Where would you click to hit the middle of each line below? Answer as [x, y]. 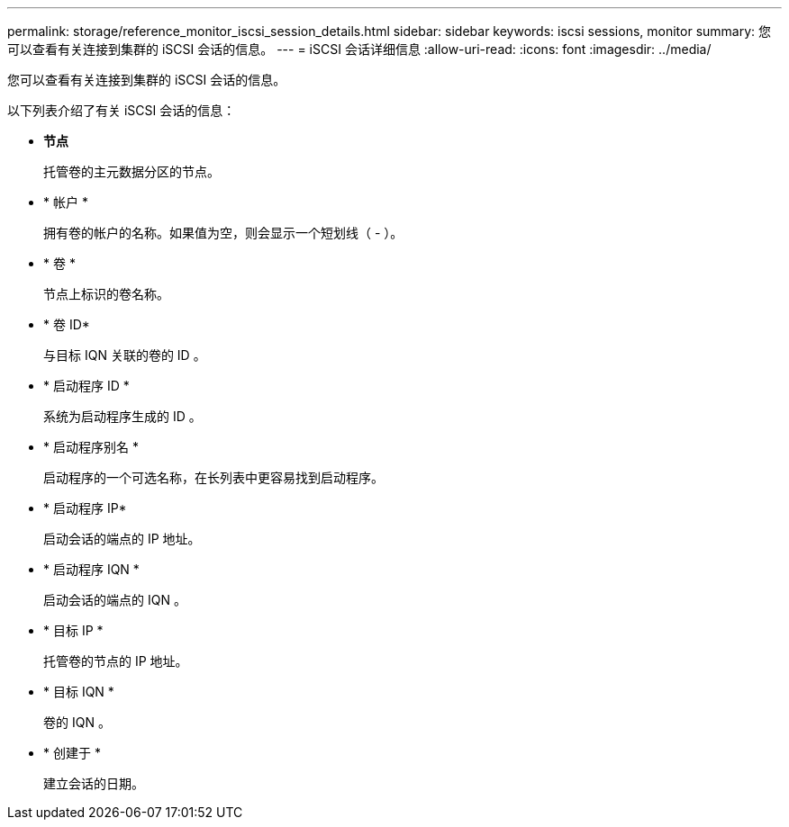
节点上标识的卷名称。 [106, 294]
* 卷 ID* [67, 324]
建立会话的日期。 [94, 783]
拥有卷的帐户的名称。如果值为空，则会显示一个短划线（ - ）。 [223, 233]
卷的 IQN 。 [77, 722]
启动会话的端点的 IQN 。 [115, 600]
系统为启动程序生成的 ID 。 [122, 416]
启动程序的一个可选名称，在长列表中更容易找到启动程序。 [213, 477]
